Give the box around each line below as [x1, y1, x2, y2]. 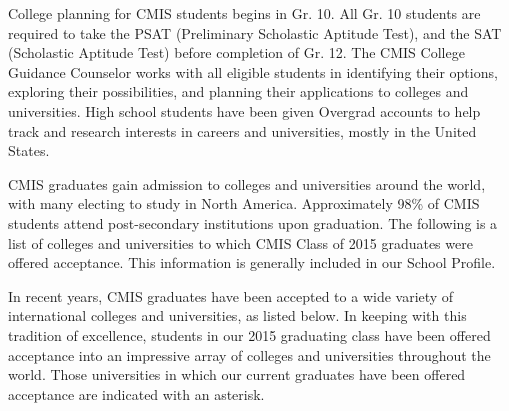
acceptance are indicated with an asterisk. [8, 383, 265, 404]
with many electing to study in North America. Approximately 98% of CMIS [8, 193, 480, 214]
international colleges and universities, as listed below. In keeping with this [8, 305, 467, 326]
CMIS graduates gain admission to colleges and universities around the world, [8, 173, 486, 194]
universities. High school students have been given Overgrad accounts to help [8, 100, 481, 121]
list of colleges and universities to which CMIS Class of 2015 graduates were [8, 232, 473, 253]
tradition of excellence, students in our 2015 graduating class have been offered [8, 324, 491, 345]
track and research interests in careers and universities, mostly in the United [8, 120, 477, 141]
